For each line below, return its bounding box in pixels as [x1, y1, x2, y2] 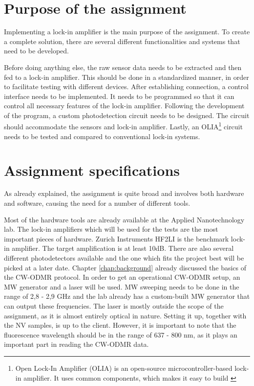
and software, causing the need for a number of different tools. [4, 198, 190, 208]
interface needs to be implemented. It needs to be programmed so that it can [4, 91, 234, 101]
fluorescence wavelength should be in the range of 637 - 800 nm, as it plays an [4, 329, 237, 339]
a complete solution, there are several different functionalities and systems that [4, 36, 240, 46]
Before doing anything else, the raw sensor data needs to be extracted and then [4, 62, 242, 72]
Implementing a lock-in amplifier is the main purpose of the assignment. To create [4, 26, 250, 37]
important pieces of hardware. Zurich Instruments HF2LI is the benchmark [4, 233, 229, 243]
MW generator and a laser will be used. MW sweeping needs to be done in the [4, 281, 239, 291]
